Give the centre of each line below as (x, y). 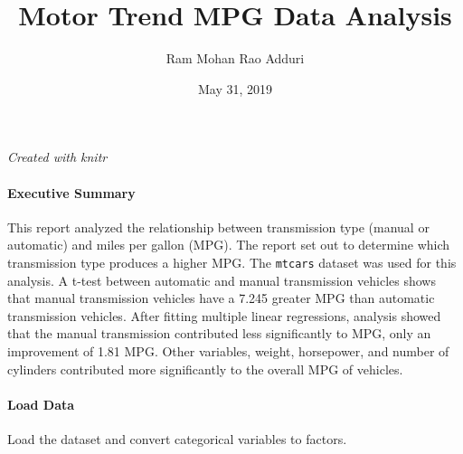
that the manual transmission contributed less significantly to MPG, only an (219, 333)
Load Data (41, 404)
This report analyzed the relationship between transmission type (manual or (218, 227)
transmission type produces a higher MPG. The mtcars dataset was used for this (232, 262)
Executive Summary (71, 192)
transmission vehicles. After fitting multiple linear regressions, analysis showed (224, 315)
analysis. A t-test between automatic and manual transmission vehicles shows (222, 280)
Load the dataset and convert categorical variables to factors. (177, 438)
